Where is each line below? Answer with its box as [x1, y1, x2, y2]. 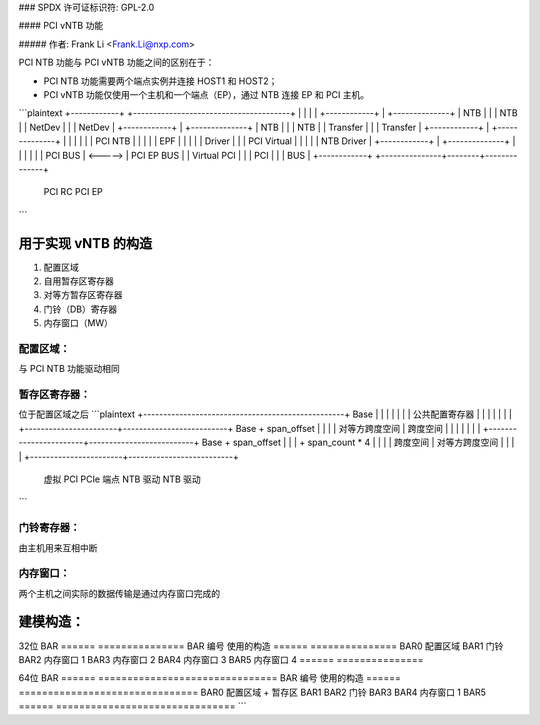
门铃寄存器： [18, 521, 81, 535]
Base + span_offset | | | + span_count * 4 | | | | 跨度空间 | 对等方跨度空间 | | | [201, 436, 515, 449]
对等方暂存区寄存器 [43, 289, 123, 301]
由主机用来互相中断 [18, 541, 98, 554]
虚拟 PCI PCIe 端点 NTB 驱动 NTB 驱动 [43, 473, 202, 485]
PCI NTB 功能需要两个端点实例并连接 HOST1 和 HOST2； [43, 75, 278, 87]
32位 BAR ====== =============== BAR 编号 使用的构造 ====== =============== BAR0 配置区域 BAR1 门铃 [18, 640, 504, 652]
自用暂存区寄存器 [43, 275, 114, 287]
